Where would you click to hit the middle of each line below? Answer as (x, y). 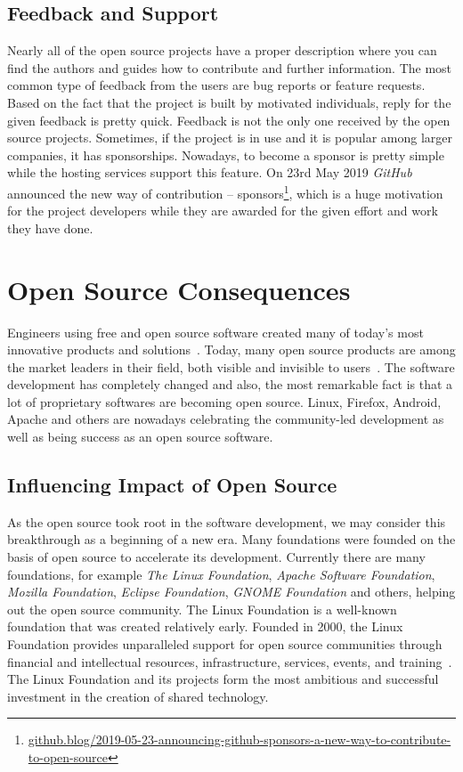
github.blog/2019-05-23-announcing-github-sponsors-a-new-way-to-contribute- (240, 739)
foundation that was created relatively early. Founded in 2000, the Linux (205, 626)
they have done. (50, 228)
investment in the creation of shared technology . (138, 696)
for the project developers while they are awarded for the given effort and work (223, 211)
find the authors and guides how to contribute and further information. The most (230, 67)
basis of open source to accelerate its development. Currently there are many (216, 557)
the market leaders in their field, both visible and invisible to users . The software (231, 366)
